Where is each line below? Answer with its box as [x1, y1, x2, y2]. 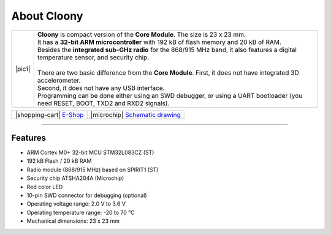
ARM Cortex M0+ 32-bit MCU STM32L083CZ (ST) [26, 149, 154, 156]
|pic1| [15, 64, 31, 73]
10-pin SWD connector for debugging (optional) [26, 192, 147, 199]
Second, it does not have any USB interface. [37, 83, 165, 92]
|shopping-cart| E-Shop [15, 110, 84, 119]
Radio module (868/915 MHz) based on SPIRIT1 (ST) [26, 166, 159, 173]
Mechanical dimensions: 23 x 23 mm [26, 217, 120, 225]
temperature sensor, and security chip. [37, 53, 150, 61]
